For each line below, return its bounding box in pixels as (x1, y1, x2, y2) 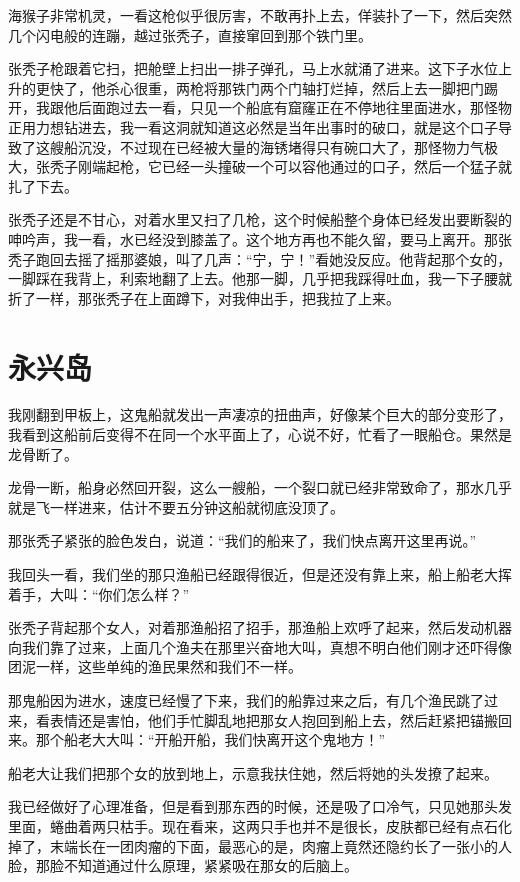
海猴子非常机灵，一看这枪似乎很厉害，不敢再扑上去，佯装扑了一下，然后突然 (8, 5, 512, 25)
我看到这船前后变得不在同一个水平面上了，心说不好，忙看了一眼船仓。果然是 (8, 424, 512, 445)
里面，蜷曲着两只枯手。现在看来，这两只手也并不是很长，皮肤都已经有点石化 (8, 815, 512, 836)
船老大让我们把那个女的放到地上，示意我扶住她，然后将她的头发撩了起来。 (8, 762, 498, 783)
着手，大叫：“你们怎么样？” (8, 583, 190, 604)
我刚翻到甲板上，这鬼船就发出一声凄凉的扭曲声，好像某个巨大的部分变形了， (8, 404, 512, 425)
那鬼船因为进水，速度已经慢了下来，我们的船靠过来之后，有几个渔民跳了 (8, 689, 484, 710)
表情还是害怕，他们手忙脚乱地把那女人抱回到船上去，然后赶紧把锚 (49, 709, 484, 730)
